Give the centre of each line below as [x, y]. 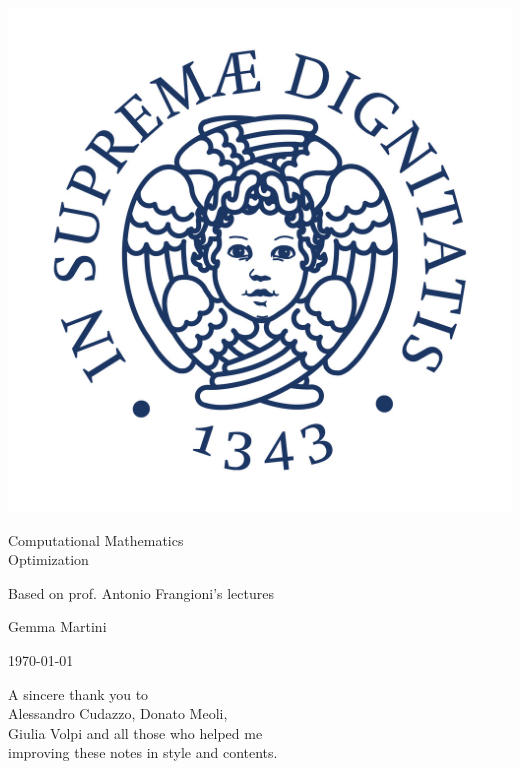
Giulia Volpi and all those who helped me [135, 732]
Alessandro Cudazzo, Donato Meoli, [118, 713]
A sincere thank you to [78, 693]
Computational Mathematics [96, 539]
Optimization [48, 559]
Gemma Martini [57, 626]
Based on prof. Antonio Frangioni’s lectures [141, 592]
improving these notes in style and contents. [143, 752]
